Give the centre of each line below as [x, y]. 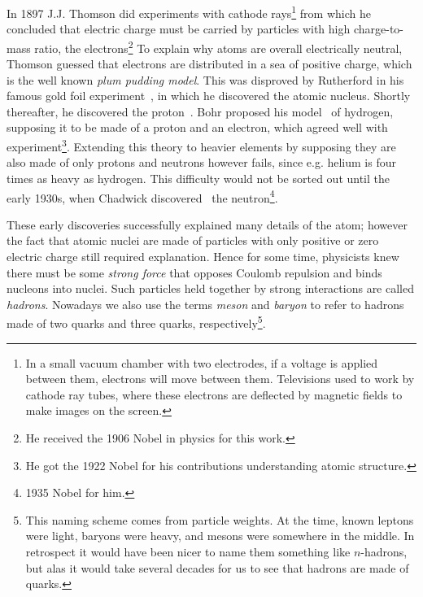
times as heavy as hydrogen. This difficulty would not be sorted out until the [198, 178]
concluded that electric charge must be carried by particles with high [179, 29]
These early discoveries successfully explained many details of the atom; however [207, 224]
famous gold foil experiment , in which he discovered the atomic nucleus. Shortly [209, 96]
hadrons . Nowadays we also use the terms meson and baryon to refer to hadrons [205, 304]
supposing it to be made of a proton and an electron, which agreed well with [197, 127]
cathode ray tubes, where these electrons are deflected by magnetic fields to [214, 394]
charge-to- [379, 29]
